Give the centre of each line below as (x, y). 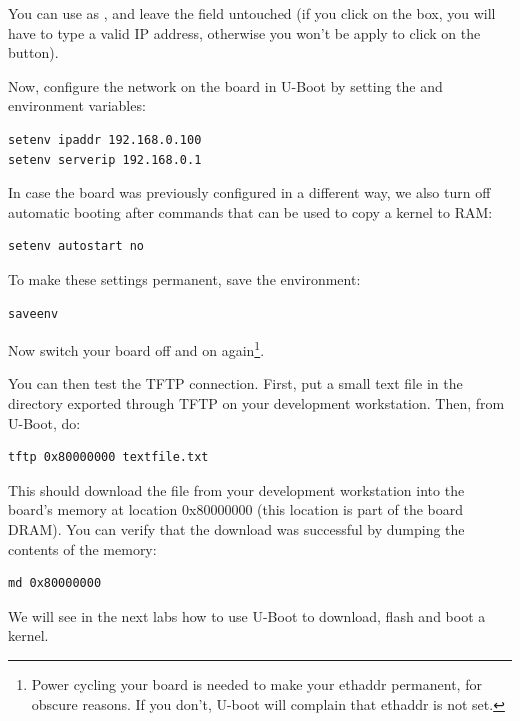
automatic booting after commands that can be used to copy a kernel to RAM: (250, 211)
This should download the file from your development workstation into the (236, 489)
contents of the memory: (82, 548)
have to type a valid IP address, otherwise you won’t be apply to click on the (244, 32)
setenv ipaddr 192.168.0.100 (105, 139)
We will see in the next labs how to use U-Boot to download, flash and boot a (247, 615)
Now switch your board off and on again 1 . (136, 348)
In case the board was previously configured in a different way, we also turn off (249, 192)
